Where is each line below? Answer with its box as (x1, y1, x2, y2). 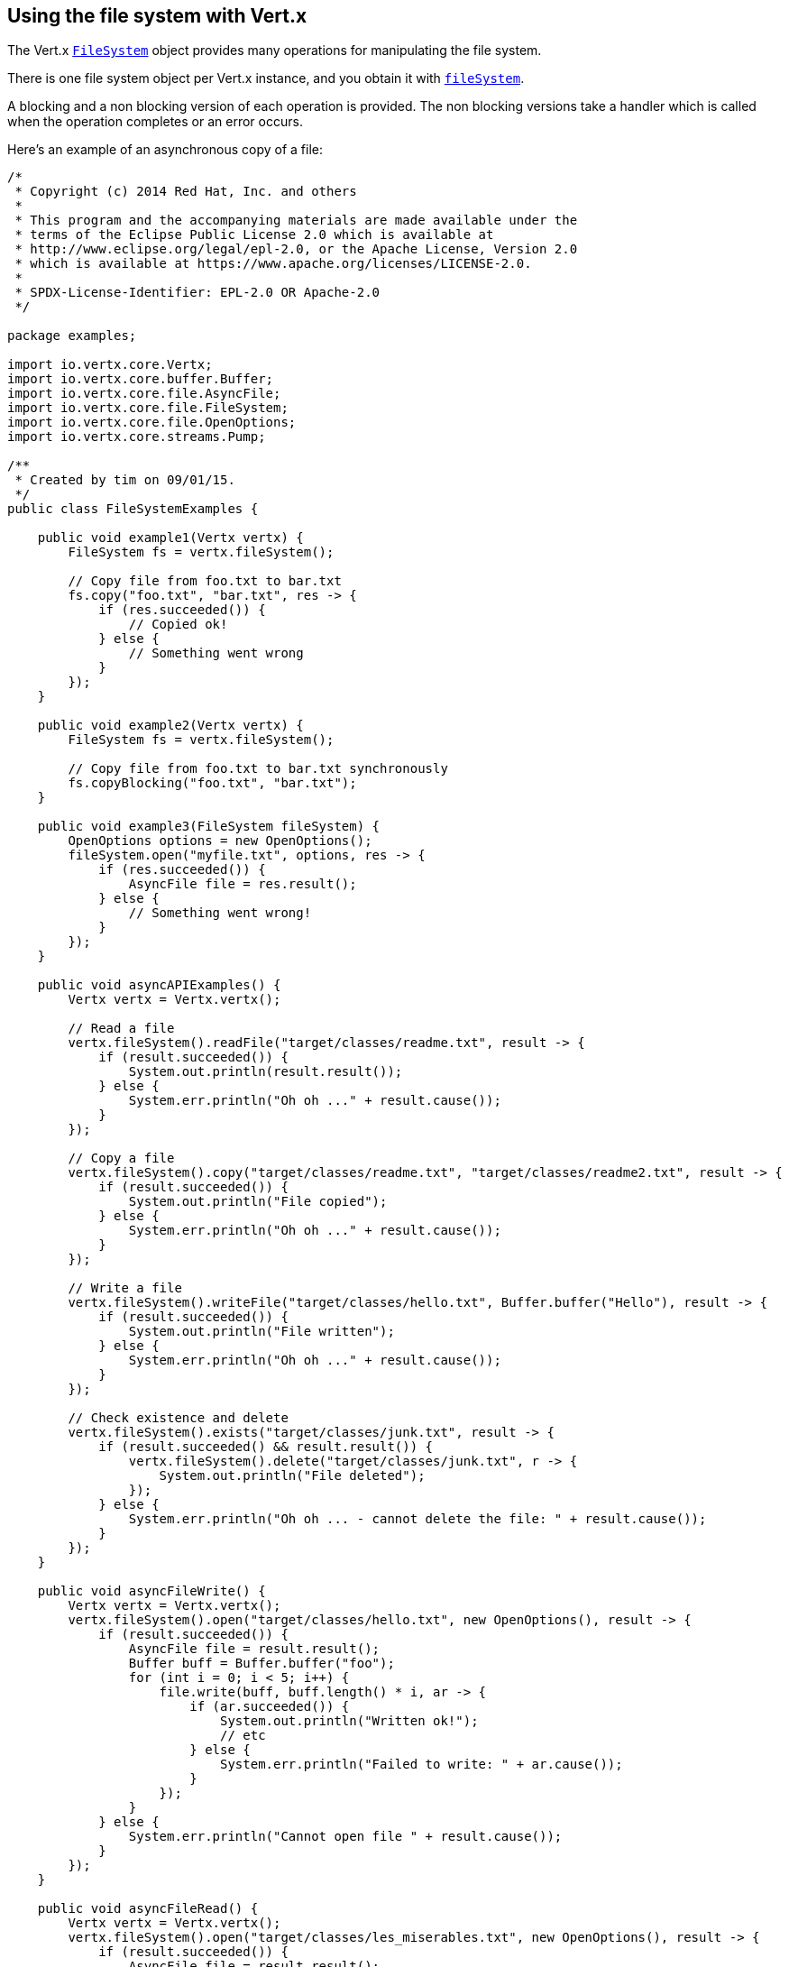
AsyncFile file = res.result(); (128, 877, 357, 892)
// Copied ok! (128, 617, 228, 632)
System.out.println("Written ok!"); (220, 1714, 479, 1729)
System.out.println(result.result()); (128, 1064, 403, 1080)
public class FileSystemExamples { (7, 501, 259, 517)
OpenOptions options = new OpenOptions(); (68, 833, 372, 849)
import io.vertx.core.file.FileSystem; (7, 400, 289, 416)
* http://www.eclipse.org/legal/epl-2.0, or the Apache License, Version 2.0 (14, 242, 578, 257)
